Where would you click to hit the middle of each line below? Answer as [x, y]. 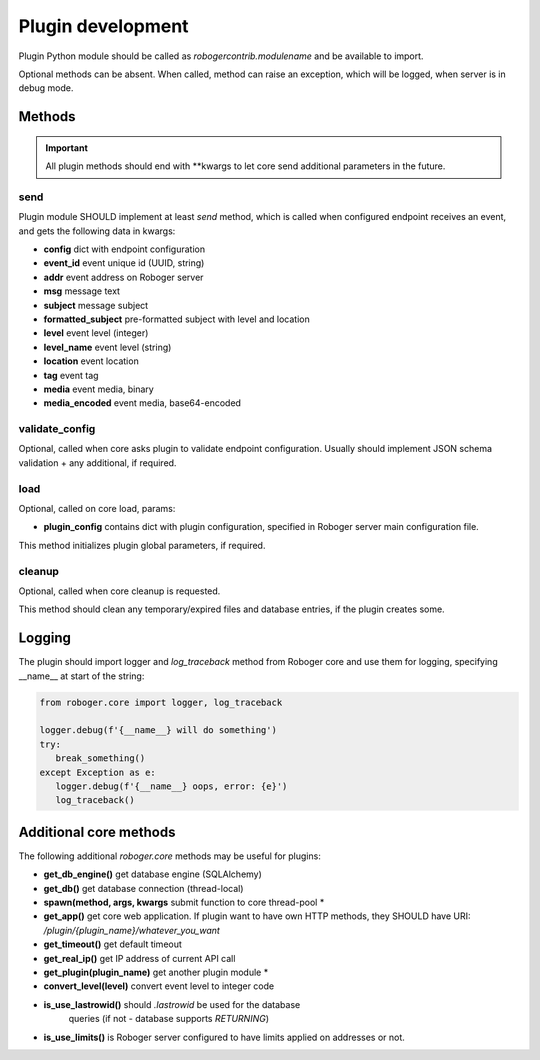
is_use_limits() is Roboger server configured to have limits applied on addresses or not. [224, 1037]
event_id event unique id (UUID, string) [124, 263]
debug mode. [46, 88]
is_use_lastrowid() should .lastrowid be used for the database [172, 1004]
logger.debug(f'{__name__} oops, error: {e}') [171, 786]
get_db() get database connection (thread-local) [143, 888]
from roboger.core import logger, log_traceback [161, 702]
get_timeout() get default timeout [112, 944]
